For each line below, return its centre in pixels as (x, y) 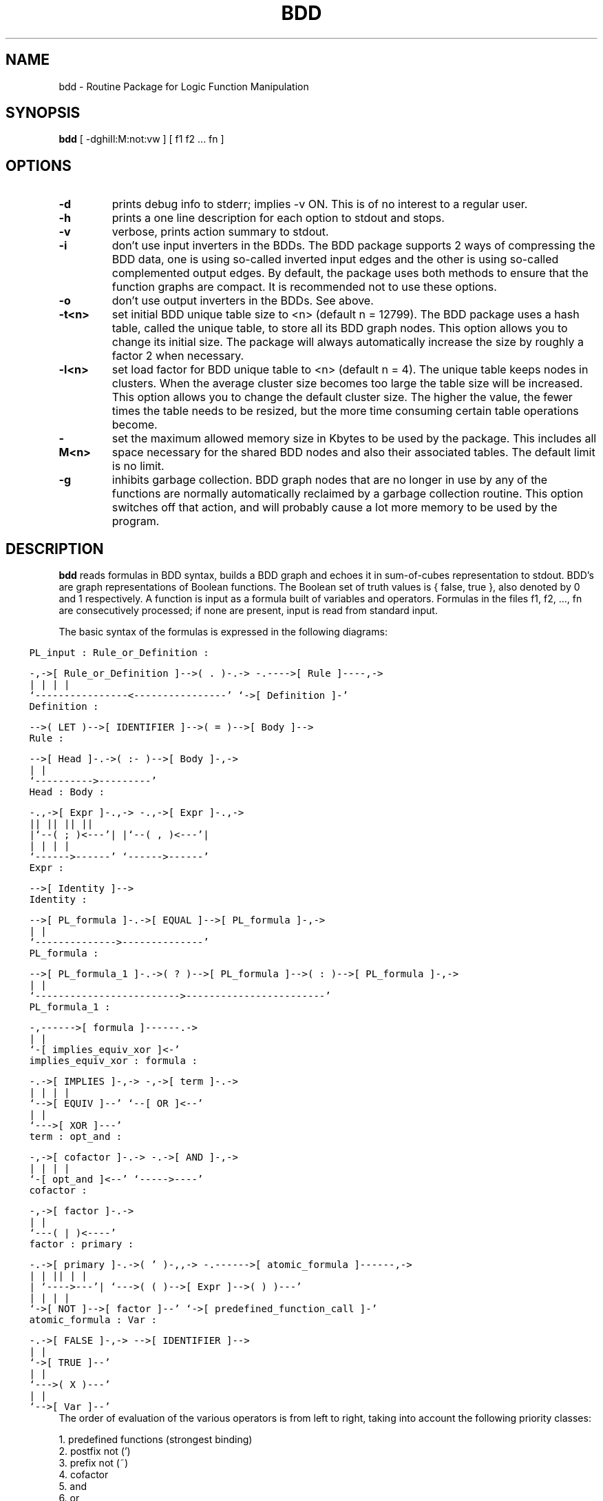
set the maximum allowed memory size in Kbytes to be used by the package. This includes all (354, 439)
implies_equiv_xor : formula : (113, 1061)
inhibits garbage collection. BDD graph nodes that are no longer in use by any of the (330, 480)
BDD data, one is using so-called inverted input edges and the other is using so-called (335, 259)
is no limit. (138, 466)
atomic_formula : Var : (93, 1320)
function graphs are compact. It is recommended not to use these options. (304, 287)
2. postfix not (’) (95, 1451)
